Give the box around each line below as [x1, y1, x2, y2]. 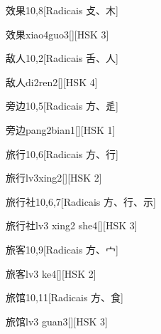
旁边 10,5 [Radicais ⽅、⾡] [6, 98, 118, 113]
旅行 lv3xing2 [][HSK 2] [6, 170, 102, 185]
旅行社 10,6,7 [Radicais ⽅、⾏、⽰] [6, 194, 156, 209]
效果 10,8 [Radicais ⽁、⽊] [6, 3, 118, 17]
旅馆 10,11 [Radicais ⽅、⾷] [6, 290, 123, 305]
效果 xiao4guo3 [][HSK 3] [6, 26, 109, 41]
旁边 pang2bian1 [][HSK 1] [6, 122, 116, 137]
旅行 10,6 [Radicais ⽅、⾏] [6, 146, 118, 161]
